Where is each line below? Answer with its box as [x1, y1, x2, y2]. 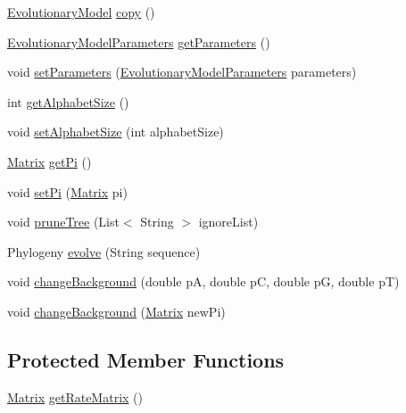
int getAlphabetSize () [7, 92, 129, 111]
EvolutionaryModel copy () [7, 3, 155, 21]
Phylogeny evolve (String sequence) [7, 242, 201, 260]
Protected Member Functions [7, 345, 285, 373]
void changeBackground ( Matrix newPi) [7, 301, 226, 320]
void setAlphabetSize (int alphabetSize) [7, 122, 224, 141]
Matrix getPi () [7, 152, 92, 170]
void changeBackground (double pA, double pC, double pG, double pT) [7, 272, 400, 291]
